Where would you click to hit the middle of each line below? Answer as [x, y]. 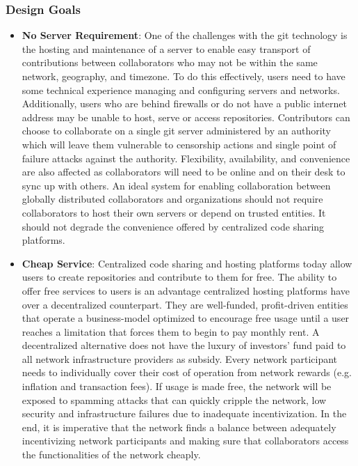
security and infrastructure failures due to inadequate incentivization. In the [184, 413]
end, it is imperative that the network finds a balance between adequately [179, 427]
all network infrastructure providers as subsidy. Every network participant [180, 358]
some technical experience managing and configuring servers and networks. [181, 90]
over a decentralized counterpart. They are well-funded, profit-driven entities [185, 304]
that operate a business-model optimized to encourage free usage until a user [186, 318]
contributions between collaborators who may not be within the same [170, 62]
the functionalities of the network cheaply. [111, 455]
